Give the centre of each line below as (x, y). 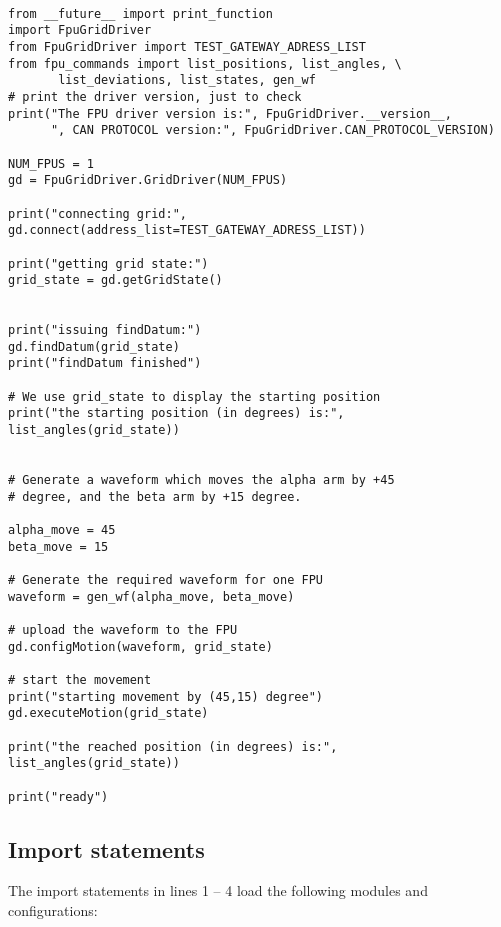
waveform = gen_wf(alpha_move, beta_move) (151, 596)
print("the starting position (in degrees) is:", (176, 413)
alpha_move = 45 (62, 530)
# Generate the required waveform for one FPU (165, 579)
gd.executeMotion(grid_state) (108, 713)
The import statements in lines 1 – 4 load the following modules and (218, 890)
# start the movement (80, 679)
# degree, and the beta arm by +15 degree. (155, 496)
